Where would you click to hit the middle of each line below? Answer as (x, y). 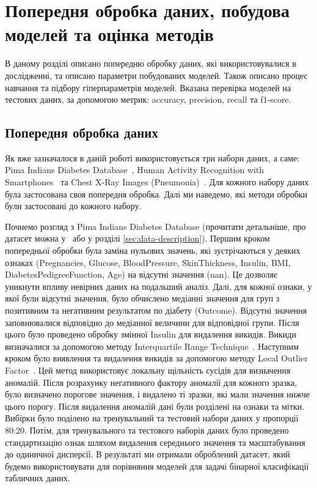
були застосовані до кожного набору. (73, 206)
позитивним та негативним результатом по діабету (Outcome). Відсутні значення (156, 310)
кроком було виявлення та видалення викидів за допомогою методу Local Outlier (156, 358)
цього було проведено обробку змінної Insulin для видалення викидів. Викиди (151, 334)
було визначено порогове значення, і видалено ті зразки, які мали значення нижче (157, 394)
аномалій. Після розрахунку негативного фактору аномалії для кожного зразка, (151, 382)
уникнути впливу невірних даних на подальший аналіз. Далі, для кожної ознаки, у (158, 286)
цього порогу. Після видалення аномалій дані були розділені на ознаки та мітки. (155, 406)
